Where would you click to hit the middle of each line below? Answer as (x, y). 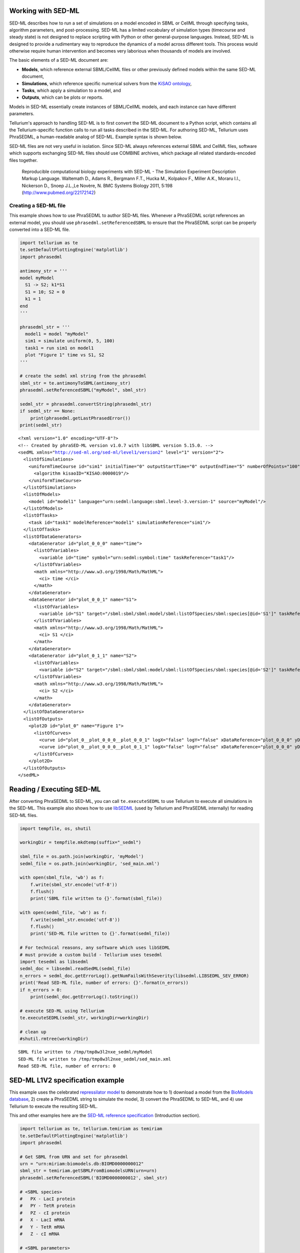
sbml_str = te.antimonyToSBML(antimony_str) (75, 383)
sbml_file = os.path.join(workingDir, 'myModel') (82, 857)
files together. (23, 160)
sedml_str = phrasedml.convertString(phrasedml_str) (86, 404)
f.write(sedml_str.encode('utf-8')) (75, 919)
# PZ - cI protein (45, 1213)
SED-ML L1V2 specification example (67, 1080)
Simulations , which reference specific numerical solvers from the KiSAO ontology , (107, 83)
